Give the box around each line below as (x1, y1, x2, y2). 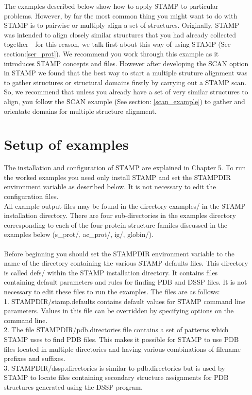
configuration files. (4, 191, 59, 201)
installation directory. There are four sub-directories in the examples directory (4, 210, 236, 220)
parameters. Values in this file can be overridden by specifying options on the (4, 305, 234, 316)
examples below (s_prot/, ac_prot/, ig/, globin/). (4, 229, 153, 239)
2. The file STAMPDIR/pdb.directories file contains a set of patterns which (4, 324, 229, 335)
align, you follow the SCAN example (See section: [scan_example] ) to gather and (4, 96, 245, 106)
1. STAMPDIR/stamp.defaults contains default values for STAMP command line (4, 296, 245, 306)
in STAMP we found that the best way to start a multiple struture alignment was (4, 68, 248, 78)
